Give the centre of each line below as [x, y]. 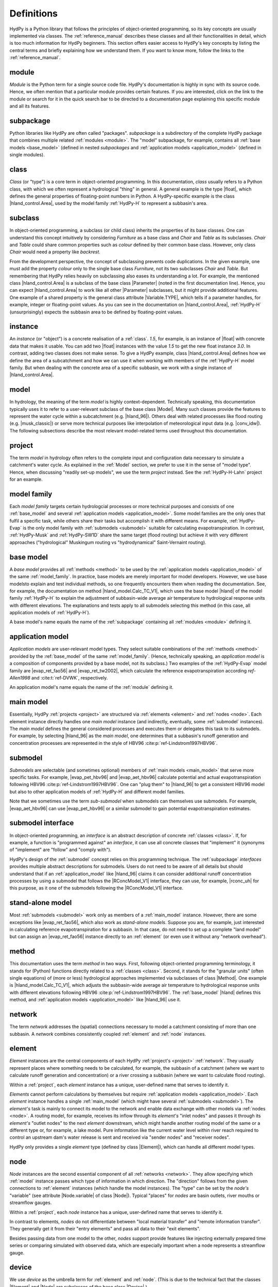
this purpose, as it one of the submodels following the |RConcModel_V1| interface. [97, 888]
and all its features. [30, 106]
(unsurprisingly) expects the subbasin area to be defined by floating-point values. [96, 312]
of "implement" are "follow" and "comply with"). [60, 850]
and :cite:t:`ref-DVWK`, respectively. [69, 677]
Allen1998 [20, 677]
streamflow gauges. [31, 1203]
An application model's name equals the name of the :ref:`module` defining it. [91, 687]
